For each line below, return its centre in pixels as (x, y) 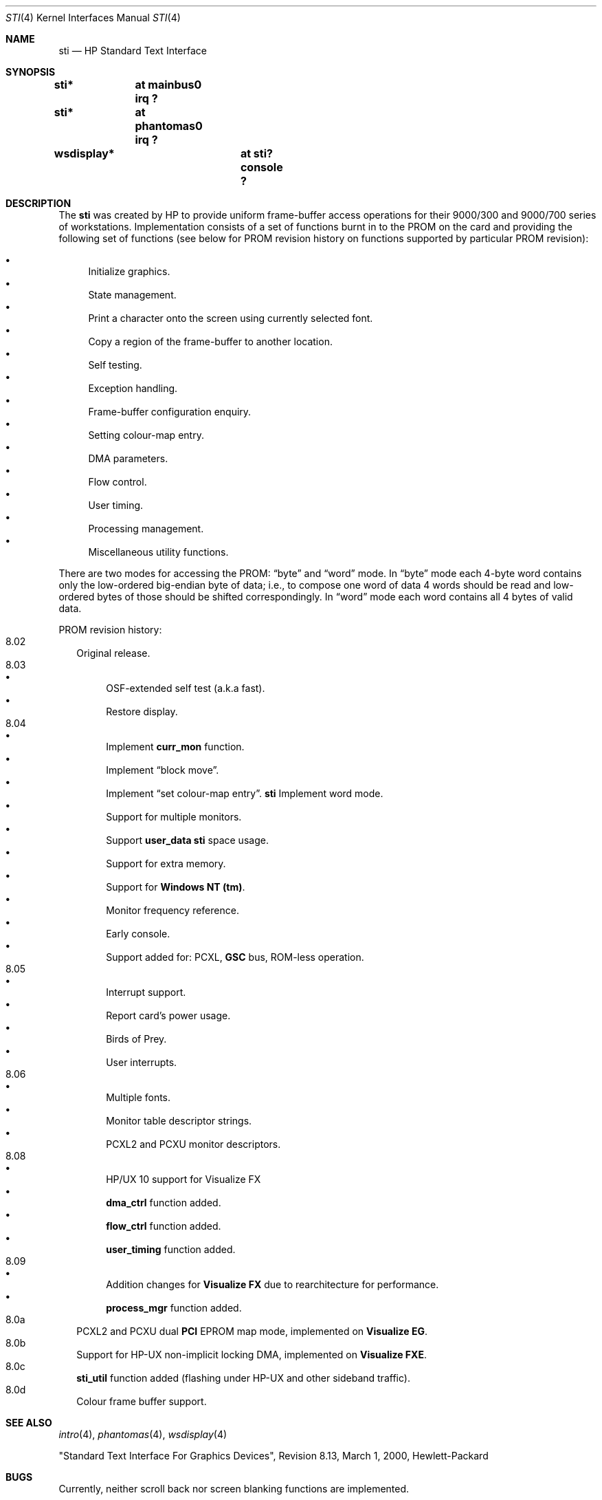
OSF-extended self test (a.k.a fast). (186, 688)
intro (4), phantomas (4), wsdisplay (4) (143, 1434)
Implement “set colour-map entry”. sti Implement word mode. (245, 793)
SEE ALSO (29, 1423)
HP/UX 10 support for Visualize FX (183, 1179)
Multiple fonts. (138, 1097)
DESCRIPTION (38, 203)
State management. (132, 295)
